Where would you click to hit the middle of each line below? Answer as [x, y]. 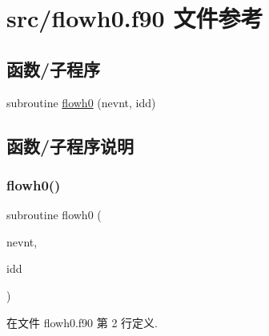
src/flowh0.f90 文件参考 [135, 18]
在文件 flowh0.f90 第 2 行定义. [82, 322]
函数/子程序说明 [70, 145]
